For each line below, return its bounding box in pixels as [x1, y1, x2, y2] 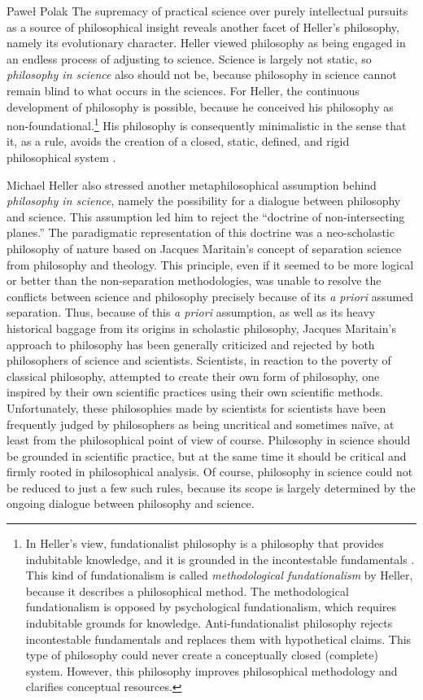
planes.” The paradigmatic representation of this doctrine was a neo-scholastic [7, 224, 395, 241]
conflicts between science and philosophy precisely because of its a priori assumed [7, 287, 414, 304]
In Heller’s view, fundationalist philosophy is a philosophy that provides [25, 535, 384, 552]
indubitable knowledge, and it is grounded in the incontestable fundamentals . [25, 550, 415, 567]
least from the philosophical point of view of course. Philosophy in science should [7, 431, 411, 448]
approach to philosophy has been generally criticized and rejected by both [7, 335, 375, 352]
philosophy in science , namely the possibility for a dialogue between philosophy [7, 192, 401, 209]
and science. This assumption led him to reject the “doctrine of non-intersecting [7, 208, 405, 225]
